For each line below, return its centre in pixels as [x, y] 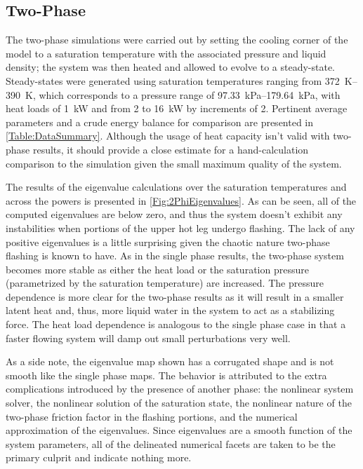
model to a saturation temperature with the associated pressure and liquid [166, 53]
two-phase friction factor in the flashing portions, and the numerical [152, 416]
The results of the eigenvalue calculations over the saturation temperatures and [176, 187]
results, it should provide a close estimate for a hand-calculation [171, 149]
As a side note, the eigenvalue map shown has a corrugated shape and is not [170, 361]
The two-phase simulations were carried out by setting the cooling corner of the [177, 40]
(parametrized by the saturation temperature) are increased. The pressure [165, 283]
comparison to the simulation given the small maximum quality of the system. [174, 163]
